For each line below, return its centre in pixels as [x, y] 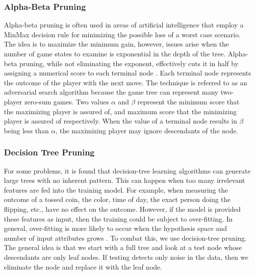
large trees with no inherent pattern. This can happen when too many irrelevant [125, 180]
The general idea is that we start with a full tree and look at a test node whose [123, 247]
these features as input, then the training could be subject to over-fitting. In [118, 218]
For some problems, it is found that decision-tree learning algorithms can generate [127, 170]
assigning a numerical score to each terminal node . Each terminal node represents [127, 73]
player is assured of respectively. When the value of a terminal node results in [121, 121]
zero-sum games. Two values [67, 101]
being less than [26, 130]
